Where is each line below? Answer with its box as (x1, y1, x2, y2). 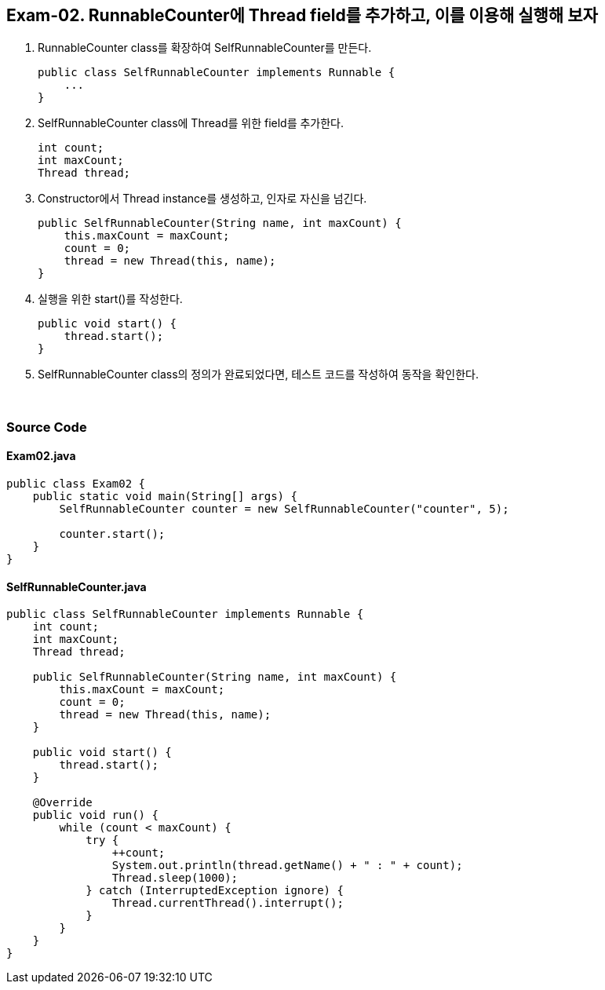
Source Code (6, 418, 87, 435)
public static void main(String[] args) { (32, 490, 297, 503)
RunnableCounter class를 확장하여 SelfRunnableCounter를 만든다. (38, 41, 372, 55)
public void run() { (32, 809, 159, 822)
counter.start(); (59, 528, 166, 541)
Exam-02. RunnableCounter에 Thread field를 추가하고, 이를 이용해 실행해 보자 (6, 5, 598, 25)
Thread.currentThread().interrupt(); (111, 897, 344, 910)
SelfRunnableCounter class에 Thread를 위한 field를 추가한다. (38, 116, 344, 130)
